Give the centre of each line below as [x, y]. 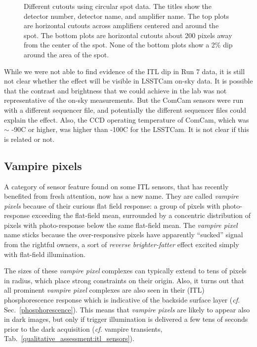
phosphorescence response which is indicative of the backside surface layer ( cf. [122, 300]
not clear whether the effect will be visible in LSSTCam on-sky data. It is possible [128, 81]
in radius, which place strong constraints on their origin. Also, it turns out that [124, 280]
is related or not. [29, 139]
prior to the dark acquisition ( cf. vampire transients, [83, 328]
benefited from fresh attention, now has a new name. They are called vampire [121, 196]
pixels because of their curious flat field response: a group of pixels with [112, 205]
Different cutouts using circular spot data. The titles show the [118, 6]
